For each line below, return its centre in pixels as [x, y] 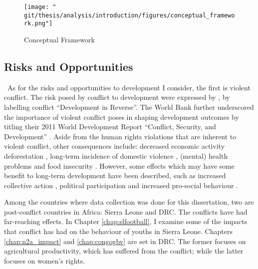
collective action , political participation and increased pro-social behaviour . [121, 185]
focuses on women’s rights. [45, 260]
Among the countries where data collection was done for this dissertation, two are [129, 202]
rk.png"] [38, 24]
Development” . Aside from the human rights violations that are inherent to [120, 136]
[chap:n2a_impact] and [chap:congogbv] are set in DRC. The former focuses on [125, 241]
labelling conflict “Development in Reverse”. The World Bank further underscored [129, 107]
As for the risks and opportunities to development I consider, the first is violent [129, 87]
